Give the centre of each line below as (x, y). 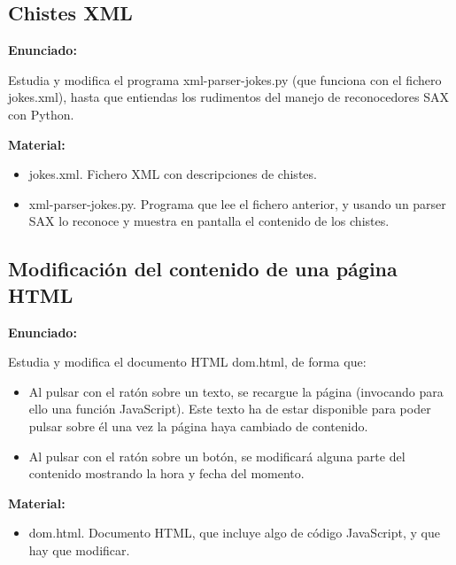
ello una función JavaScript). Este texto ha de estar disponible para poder (230, 409)
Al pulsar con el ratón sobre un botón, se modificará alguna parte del (217, 456)
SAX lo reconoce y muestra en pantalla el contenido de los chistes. (209, 221)
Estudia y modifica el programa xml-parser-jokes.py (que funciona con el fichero (225, 79)
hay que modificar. (79, 550)
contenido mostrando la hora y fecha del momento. (166, 473)
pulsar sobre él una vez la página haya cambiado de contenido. (198, 426)
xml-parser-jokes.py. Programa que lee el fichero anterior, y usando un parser (237, 203)
